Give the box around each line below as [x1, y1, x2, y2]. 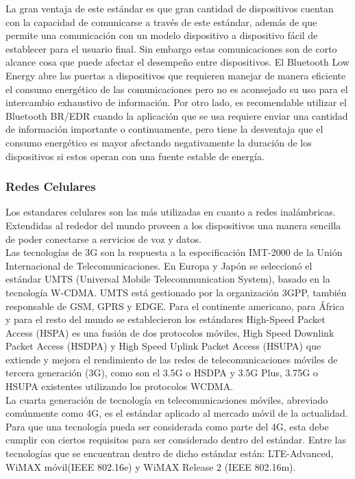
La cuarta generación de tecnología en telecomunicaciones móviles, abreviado [5, 392, 328, 406]
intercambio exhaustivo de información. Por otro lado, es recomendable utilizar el [5, 95, 347, 109]
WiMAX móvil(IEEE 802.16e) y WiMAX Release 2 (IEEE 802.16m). [5, 459, 296, 474]
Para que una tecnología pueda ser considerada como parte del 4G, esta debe [5, 419, 329, 433]
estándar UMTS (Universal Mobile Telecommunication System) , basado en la [5, 272, 330, 286]
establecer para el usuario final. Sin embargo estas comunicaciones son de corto [5, 41, 337, 55]
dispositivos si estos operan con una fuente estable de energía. [5, 148, 265, 163]
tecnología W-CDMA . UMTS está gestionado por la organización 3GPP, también [5, 285, 347, 299]
